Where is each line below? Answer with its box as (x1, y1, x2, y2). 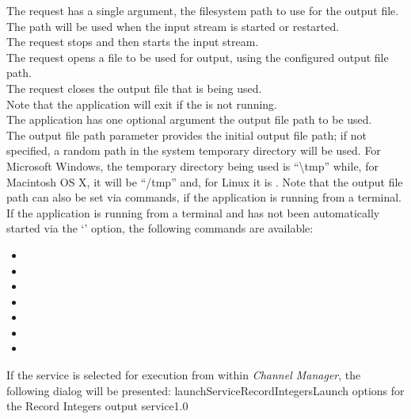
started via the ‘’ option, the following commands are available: (6, 220, 314, 236)
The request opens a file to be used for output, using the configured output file (6, 48, 389, 65)
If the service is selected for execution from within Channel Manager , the (6, 367, 361, 383)
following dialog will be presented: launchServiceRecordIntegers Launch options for (6, 382, 405, 398)
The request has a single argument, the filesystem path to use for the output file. (6, 2, 399, 18)
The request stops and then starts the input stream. (6, 33, 259, 50)
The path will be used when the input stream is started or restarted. (6, 17, 340, 34)
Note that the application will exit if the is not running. (6, 95, 277, 112)
